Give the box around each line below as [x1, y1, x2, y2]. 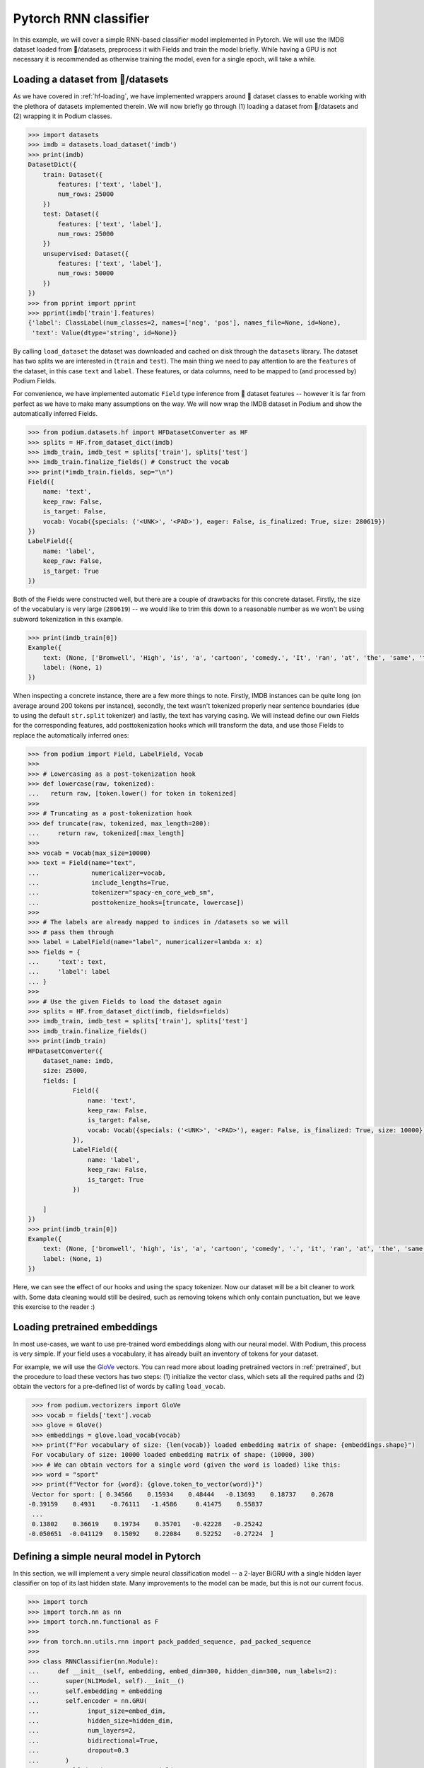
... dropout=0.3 [28, 1747, 129, 1755]
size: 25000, [42, 1066, 88, 1075]
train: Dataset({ [42, 170, 103, 178]
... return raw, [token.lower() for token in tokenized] [28, 789, 237, 798]
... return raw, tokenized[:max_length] [28, 829, 185, 837]
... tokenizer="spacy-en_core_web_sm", [28, 888, 215, 897]
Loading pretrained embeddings [13, 1321, 158, 1333]
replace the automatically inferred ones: [13, 731, 129, 739]
